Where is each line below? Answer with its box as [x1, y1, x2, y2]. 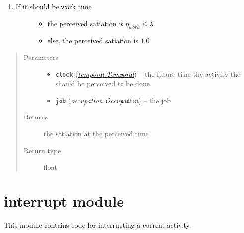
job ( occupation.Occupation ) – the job [55, 95, 171, 105]
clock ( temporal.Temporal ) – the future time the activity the [55, 68, 241, 79]
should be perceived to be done [55, 78, 150, 89]
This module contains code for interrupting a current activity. [4, 219, 191, 230]
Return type [23, 145, 61, 155]
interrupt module [4, 191, 124, 211]
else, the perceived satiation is [47, 35, 139, 46]
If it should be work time [15, 1, 92, 11]
